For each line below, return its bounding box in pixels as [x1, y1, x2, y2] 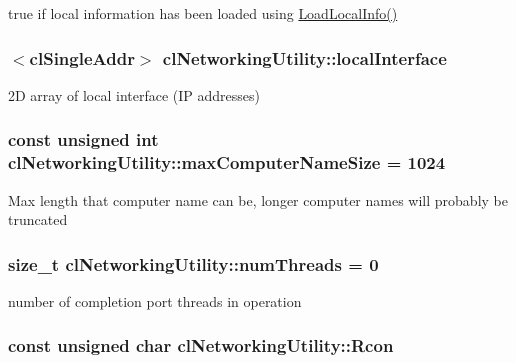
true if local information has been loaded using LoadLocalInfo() [8, 3, 398, 23]
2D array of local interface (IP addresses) [8, 84, 260, 105]
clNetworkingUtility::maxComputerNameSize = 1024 [8, 150, 446, 175]
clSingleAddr [29, 45, 135, 70]
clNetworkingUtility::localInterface [162, 45, 447, 70]
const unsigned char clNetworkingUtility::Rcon [8, 333, 394, 358]
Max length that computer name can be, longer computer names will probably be [8, 189, 508, 210]
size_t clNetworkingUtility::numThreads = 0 [8, 251, 379, 276]
